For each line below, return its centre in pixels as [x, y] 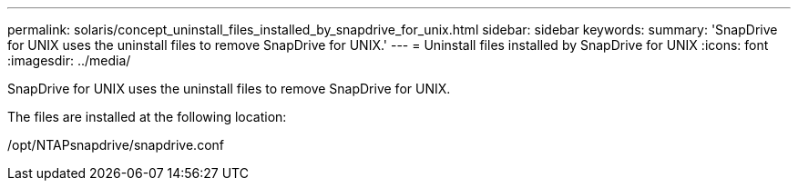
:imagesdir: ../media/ [69, 60]
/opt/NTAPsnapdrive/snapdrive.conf [116, 145]
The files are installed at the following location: [147, 117]
